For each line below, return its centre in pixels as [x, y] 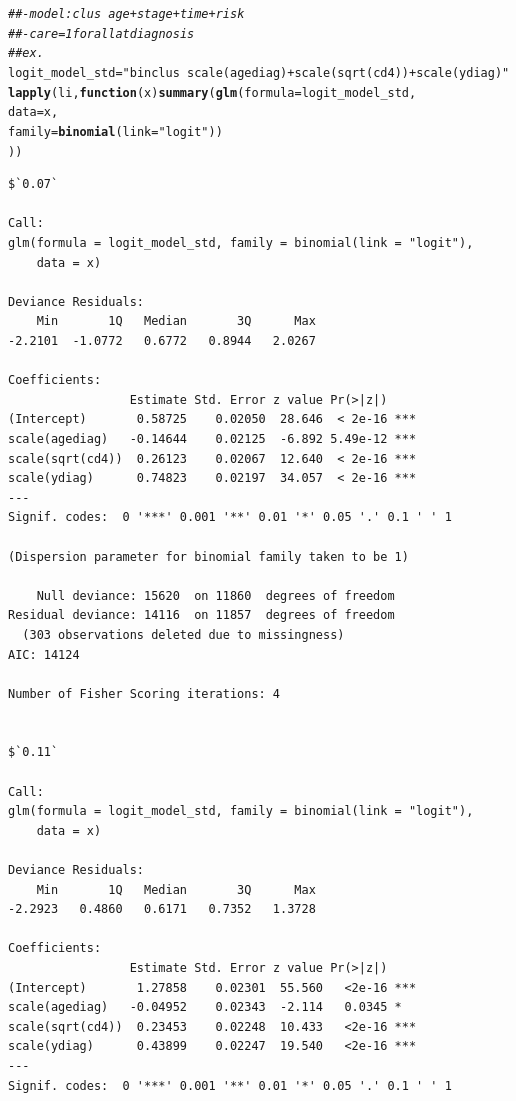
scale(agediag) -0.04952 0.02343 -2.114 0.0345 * [205, 1007]
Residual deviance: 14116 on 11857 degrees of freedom [201, 615]
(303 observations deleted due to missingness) [183, 634]
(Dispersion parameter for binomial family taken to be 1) [208, 556]
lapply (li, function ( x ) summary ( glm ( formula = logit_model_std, [212, 92]
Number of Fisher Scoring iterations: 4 [144, 693]
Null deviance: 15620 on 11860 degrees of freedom [215, 595]
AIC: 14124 [44, 654]
